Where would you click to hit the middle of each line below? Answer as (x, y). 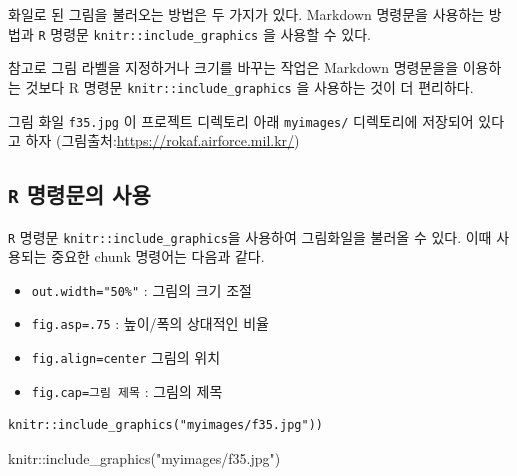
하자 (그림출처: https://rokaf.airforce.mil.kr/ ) (162, 140)
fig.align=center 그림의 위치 (126, 357)
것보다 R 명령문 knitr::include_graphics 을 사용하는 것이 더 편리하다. (249, 86)
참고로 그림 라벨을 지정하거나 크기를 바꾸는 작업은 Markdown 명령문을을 (233, 67)
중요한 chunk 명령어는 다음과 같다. (158, 256)
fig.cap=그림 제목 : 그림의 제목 (127, 390)
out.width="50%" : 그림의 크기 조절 (141, 289)
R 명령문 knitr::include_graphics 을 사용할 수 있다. (204, 33)
